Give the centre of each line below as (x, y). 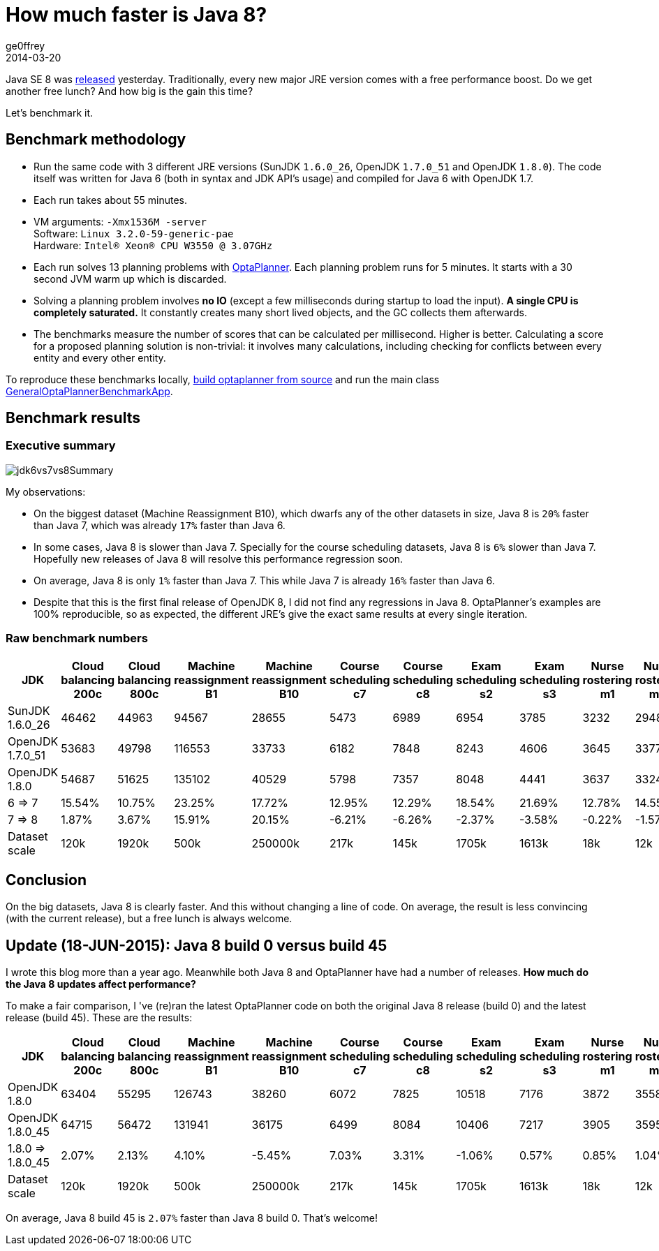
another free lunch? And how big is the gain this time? (129, 91)
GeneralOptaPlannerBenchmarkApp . (89, 391)
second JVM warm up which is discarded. (130, 279)
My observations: (46, 491)
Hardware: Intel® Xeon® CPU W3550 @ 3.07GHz (153, 245)
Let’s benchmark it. (50, 112)
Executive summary (61, 446)
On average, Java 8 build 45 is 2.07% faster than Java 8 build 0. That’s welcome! (192, 1218)
